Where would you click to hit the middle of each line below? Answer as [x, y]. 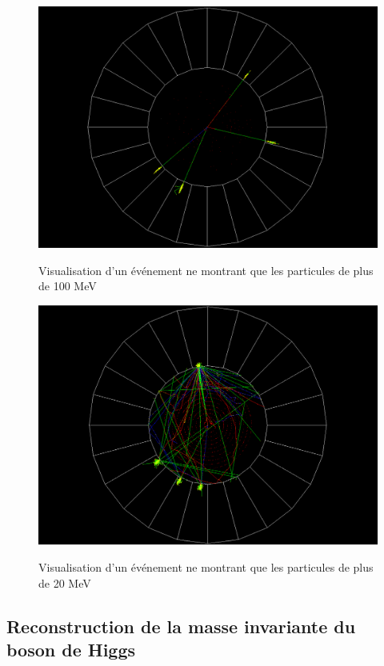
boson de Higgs [71, 649]
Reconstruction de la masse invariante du [181, 626]
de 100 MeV [68, 286]
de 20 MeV [65, 582]
